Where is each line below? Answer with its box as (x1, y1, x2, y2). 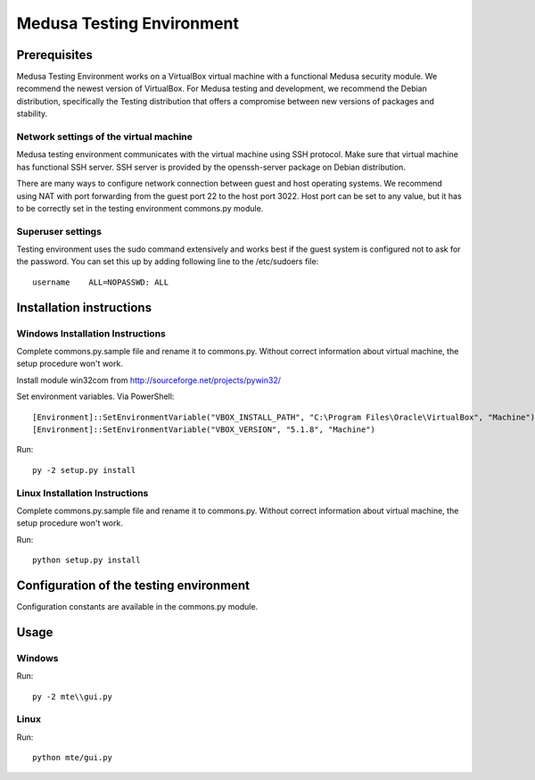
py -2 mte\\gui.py (32, 692, 113, 701)
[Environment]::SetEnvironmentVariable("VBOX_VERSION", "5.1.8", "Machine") (32, 424, 376, 435)
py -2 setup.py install (32, 465, 136, 475)
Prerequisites (16, 47, 93, 62)
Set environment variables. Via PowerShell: (16, 391, 175, 402)
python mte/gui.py (32, 752, 113, 763)
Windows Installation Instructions (16, 327, 167, 339)
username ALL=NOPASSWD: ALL (32, 277, 169, 287)
